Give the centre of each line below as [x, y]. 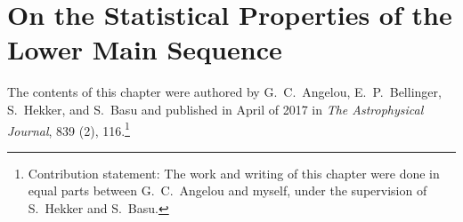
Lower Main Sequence [145, 49]
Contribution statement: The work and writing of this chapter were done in [234, 173]
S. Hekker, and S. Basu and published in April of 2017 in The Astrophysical [215, 109]
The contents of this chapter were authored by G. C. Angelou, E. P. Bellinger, [224, 92]
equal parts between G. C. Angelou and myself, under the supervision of [227, 190]
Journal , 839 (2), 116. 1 [69, 129]
